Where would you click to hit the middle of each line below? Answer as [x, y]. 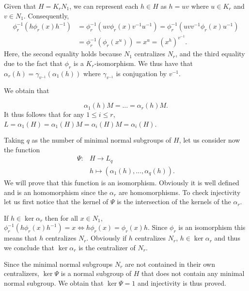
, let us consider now [210, 140]
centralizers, [22, 273]
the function [22, 149]
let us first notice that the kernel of [56, 202]
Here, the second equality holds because [63, 54]
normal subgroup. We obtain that [54, 283]
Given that [20, 6]
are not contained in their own [170, 264]
